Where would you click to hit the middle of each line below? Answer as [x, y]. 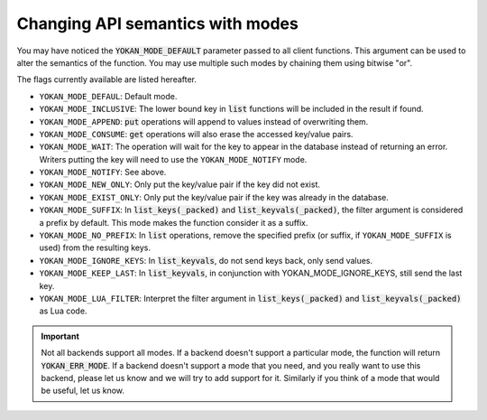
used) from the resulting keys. [95, 247]
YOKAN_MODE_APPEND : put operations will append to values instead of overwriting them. [204, 121]
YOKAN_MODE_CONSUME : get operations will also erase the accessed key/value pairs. [196, 134]
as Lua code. [63, 311]
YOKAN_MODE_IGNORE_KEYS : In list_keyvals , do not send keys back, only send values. [206, 260]
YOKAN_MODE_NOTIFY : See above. [103, 173]
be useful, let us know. [83, 391]
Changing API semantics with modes [158, 23]
